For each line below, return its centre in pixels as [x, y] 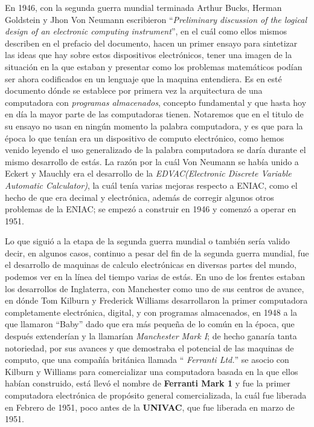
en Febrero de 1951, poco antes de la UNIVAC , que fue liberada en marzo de [150, 407]
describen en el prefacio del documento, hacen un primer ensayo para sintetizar [151, 43]
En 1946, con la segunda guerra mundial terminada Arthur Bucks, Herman [143, 7]
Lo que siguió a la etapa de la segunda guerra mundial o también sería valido [147, 241]
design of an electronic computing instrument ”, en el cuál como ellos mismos [146, 31]
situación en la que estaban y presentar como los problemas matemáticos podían [154, 66]
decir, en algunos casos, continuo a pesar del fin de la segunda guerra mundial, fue [157, 253]
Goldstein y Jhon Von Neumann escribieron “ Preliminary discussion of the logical [156, 19]
